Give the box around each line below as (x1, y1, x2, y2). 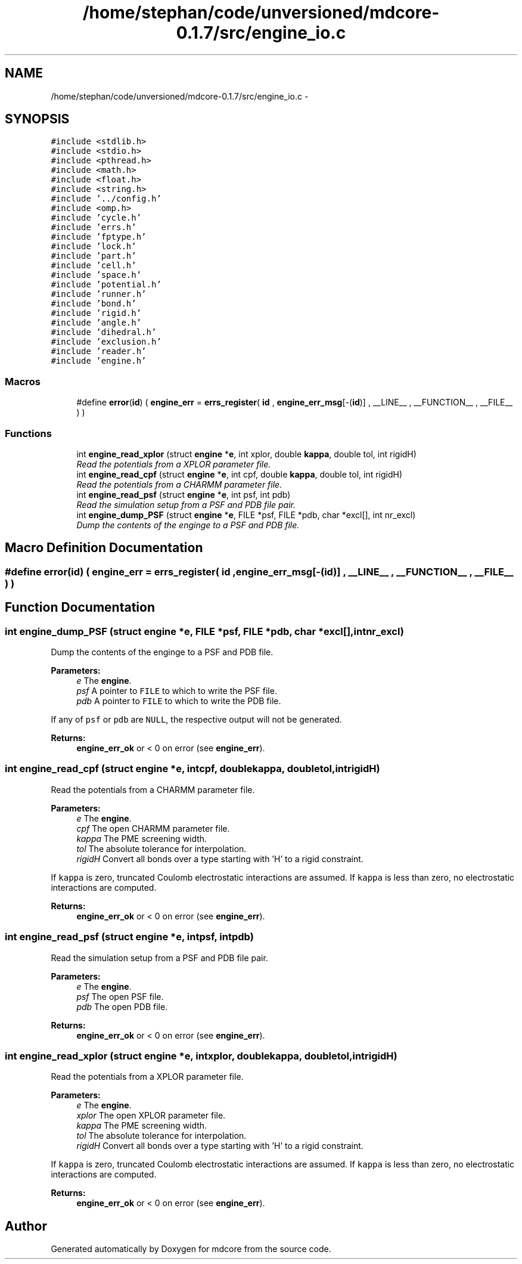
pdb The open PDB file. (76, 1001, 168, 1012)
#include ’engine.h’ (51, 356, 147, 366)
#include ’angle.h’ (51, 318, 142, 328)
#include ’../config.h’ (51, 194, 161, 204)
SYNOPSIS (5, 111, 70, 127)
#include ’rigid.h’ (51, 308, 142, 318)
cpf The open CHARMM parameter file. (76, 823, 230, 834)
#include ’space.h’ (51, 270, 142, 280)
